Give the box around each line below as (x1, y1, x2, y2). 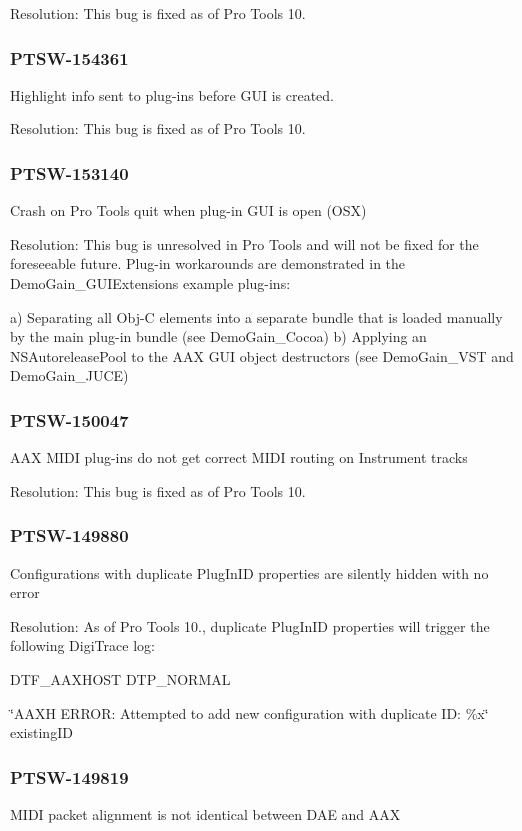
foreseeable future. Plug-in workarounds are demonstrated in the (10, 253, 406, 274)
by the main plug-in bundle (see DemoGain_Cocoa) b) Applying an (10, 326, 427, 347)
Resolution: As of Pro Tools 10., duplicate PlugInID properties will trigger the (10, 615, 490, 636)
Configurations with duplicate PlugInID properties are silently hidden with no (10, 562, 489, 583)
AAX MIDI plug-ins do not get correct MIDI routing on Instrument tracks (10, 447, 468, 468)
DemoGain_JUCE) (10, 365, 129, 386)
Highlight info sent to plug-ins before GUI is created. (10, 84, 334, 105)
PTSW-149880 (10, 523, 129, 548)
